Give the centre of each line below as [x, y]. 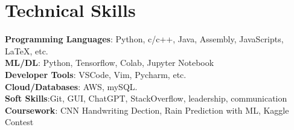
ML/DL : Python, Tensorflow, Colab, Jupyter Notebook [110, 63]
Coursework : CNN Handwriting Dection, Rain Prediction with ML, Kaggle [147, 110]
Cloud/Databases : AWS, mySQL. [71, 86]
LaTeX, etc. [27, 50]
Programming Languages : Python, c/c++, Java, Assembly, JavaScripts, [144, 39]
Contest [19, 122]
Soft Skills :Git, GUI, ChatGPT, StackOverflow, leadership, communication [146, 98]
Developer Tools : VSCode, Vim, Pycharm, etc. [96, 74]
